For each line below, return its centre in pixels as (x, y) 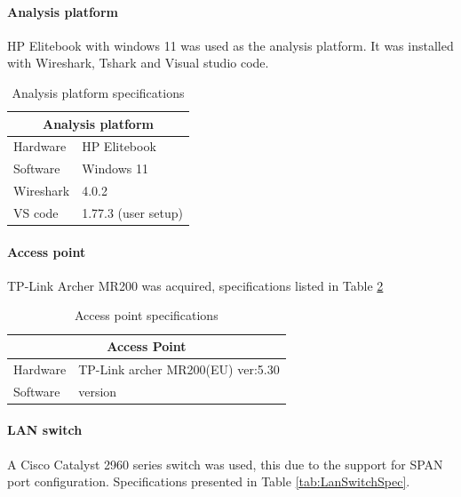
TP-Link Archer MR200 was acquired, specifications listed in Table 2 (195, 285)
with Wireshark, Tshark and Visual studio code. (138, 63)
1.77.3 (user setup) (132, 212)
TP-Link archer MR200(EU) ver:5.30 (179, 369)
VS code (36, 212)
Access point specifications (147, 315)
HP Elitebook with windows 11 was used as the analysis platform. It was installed (230, 45)
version (98, 391)
